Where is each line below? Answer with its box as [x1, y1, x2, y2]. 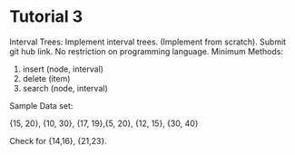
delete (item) [22, 73, 71, 83]
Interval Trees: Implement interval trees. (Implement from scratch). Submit [9, 36, 287, 47]
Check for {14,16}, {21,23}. [9, 135, 107, 146]
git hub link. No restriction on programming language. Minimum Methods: [9, 45, 284, 56]
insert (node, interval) [22, 63, 104, 74]
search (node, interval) [22, 82, 108, 93]
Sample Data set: [9, 100, 74, 111]
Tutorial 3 [9, 6, 84, 27]
